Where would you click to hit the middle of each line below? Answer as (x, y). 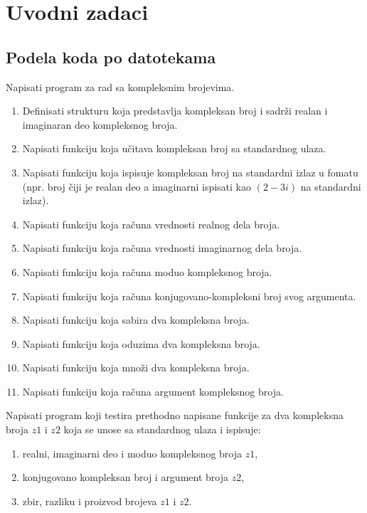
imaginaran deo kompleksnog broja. (100, 124)
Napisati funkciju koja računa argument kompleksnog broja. (153, 391)
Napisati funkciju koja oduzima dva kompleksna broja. (141, 343)
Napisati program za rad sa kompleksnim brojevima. (120, 86)
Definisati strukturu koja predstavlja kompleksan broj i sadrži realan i (175, 111)
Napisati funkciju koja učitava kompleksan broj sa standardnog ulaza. (174, 148)
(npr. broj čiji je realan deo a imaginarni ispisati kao (137, 186)
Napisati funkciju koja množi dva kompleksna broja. (136, 367)
